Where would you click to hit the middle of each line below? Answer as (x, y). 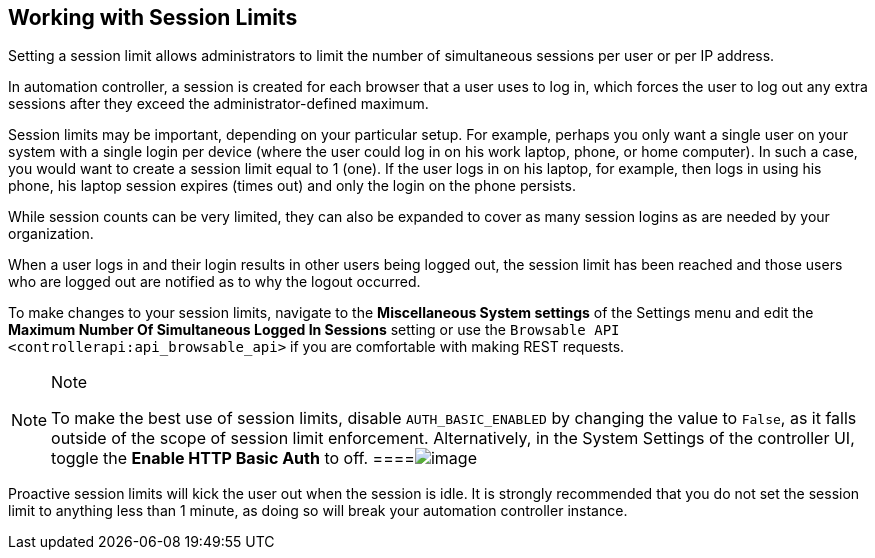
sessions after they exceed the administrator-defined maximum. (218, 104)
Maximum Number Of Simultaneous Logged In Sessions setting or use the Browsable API (314, 330)
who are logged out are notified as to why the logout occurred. (214, 282)
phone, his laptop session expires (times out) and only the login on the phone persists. (292, 186)
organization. (51, 234)
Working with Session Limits (153, 17)
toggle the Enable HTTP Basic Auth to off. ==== (233, 458)
